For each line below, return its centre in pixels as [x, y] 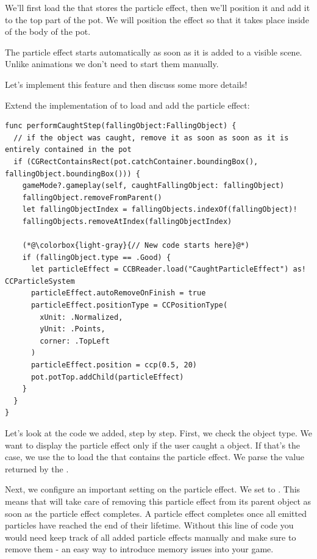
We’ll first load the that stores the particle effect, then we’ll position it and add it [158, 7]
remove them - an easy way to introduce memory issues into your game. [139, 549]
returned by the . [37, 468]
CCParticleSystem [40, 281]
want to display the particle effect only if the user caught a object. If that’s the [153, 445]
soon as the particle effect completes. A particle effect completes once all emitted [156, 513]
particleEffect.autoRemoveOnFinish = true [118, 293]
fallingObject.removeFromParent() [92, 197]
